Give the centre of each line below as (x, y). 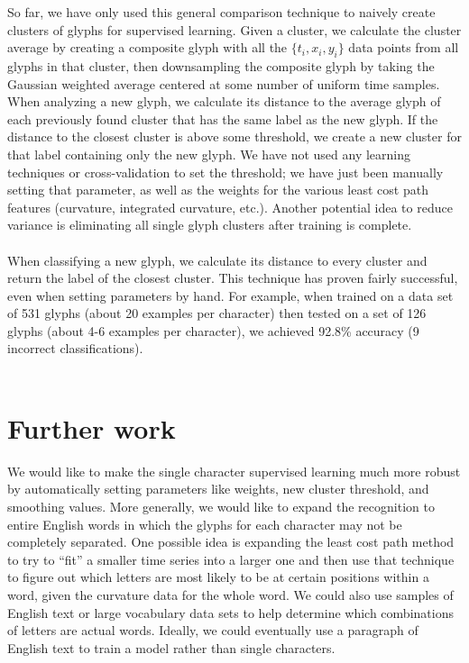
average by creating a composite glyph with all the (147, 47)
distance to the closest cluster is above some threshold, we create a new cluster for (234, 136)
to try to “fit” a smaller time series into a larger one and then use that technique (231, 559)
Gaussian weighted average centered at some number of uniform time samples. (224, 83)
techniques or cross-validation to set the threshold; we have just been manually (225, 172)
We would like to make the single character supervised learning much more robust (234, 471)
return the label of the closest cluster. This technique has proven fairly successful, (233, 278)
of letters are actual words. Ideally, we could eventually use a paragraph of (213, 630)
